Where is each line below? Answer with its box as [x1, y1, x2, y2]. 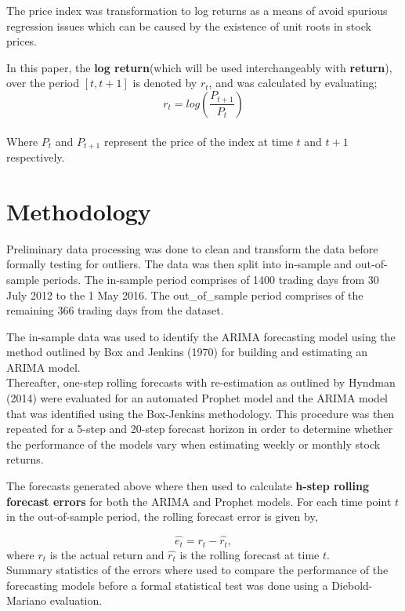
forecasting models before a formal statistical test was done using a [6, 576, 328, 593]
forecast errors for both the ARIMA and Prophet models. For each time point [6, 493, 392, 509]
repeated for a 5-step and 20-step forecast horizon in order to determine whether [6, 420, 393, 437]
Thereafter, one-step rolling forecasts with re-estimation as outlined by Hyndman [6, 374, 396, 391]
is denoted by [132, 75, 197, 91]
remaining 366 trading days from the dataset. [6, 302, 224, 318]
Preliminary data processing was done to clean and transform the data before [6, 240, 378, 256]
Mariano [6, 592, 47, 609]
